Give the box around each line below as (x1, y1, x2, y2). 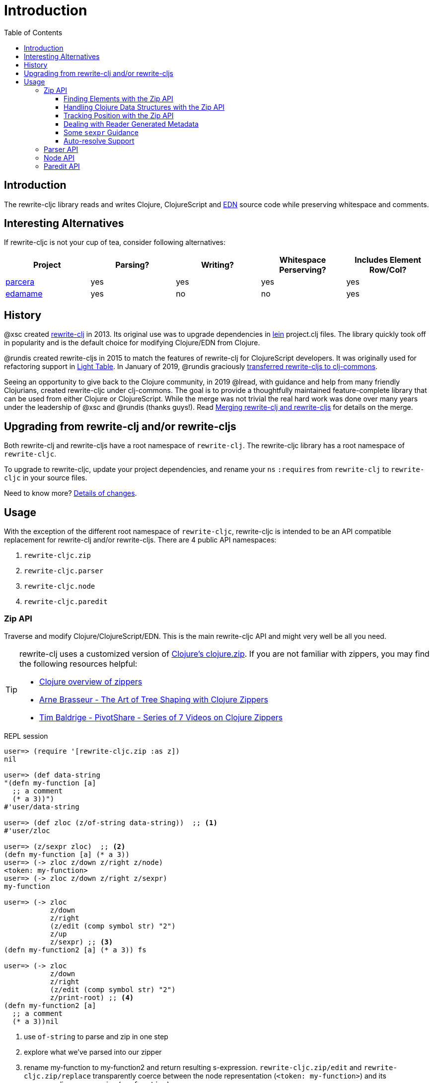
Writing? (201, 260, 234, 270)
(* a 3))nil (12, 1017, 59, 1025)
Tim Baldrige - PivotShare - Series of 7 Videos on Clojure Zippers (39, 712, 283, 722)
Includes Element (355, 255, 422, 265)
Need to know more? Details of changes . (4, 489, 137, 498)
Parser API (44, 145, 78, 154)
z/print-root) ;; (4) (50, 993, 134, 1002)
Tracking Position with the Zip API (64, 111, 174, 120)
